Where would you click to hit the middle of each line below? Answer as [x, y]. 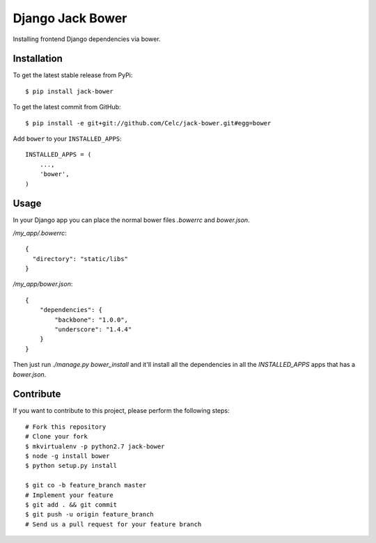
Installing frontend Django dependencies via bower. [87, 39]
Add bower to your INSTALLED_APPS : [67, 139]
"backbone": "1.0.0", [92, 320]
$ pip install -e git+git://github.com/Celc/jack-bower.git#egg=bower [148, 123]
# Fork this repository [66, 427]
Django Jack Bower [70, 18]
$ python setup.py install [71, 466]
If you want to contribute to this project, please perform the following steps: [121, 411]
